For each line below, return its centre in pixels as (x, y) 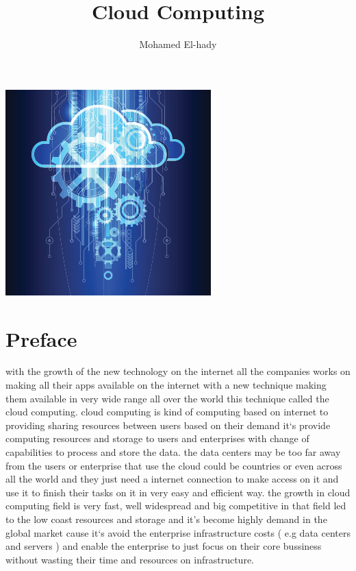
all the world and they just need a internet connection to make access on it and (172, 479)
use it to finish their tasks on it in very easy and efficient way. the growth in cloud (178, 492)
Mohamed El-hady (178, 44)
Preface (41, 338)
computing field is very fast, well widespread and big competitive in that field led (176, 506)
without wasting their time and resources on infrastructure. (130, 559)
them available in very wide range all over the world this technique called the (167, 398)
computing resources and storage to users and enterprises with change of (157, 438)
